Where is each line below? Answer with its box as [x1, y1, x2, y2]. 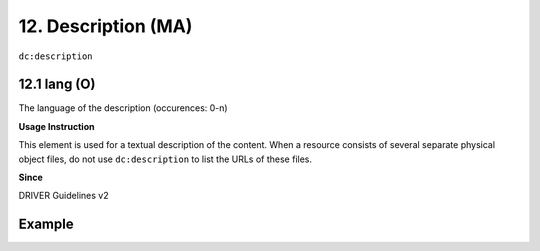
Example [18, 216, 74, 233]
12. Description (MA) [18, 15, 193, 37]
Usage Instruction [18, 120, 95, 132]
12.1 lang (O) [18, 76, 96, 93]
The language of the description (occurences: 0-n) [18, 102, 229, 114]
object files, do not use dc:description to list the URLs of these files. [18, 153, 313, 165]
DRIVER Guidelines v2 [18, 190, 109, 202]
